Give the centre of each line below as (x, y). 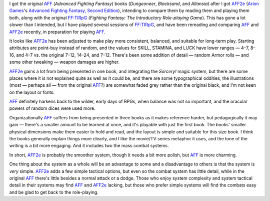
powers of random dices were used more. (52, 108)
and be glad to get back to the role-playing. (54, 192)
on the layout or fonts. (32, 92)
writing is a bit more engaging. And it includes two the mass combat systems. (89, 146)
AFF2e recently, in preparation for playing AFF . (57, 32)
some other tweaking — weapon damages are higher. (64, 62)
